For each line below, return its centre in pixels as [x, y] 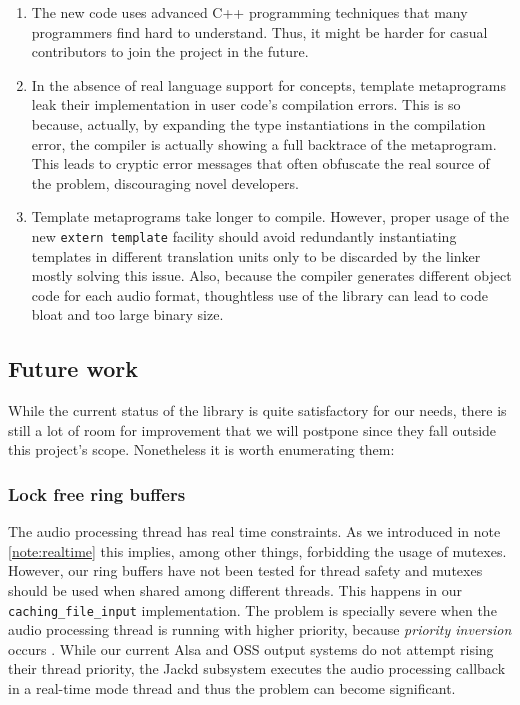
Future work [73, 368]
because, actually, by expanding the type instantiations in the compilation [258, 123]
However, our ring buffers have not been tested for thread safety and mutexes [245, 570]
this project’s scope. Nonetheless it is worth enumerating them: [201, 449]
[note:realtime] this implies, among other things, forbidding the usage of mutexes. [257, 550]
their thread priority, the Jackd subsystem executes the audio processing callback [257, 668]
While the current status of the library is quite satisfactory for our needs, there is [257, 410]
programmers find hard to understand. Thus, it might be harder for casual [259, 31]
